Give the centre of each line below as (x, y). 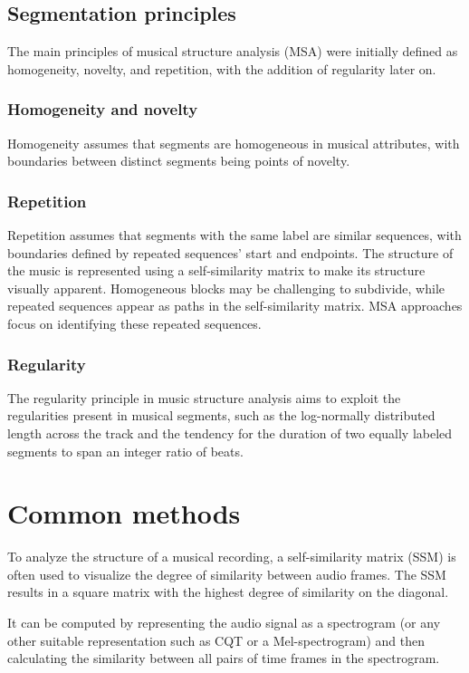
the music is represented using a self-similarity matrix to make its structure (216, 270)
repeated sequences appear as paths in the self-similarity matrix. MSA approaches (235, 306)
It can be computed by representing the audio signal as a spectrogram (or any (224, 623)
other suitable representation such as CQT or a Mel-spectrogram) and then (216, 640)
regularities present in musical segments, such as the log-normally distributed (221, 415)
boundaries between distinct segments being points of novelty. (179, 161)
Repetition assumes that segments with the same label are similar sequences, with (234, 235)
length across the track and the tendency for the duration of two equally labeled (230, 433)
